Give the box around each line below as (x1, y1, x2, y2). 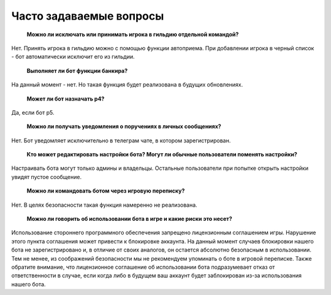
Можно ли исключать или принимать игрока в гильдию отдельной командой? (26, 31, 239, 38)
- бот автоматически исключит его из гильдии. (11, 53, 135, 61)
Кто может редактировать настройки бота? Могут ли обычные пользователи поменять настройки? (26, 151, 297, 158)
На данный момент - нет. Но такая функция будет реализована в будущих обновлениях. (11, 81, 243, 88)
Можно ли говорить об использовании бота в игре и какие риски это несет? (26, 215, 232, 223)
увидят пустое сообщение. (11, 173, 82, 180)
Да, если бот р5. (11, 109, 55, 116)
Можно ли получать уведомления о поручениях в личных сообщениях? (26, 123, 222, 130)
